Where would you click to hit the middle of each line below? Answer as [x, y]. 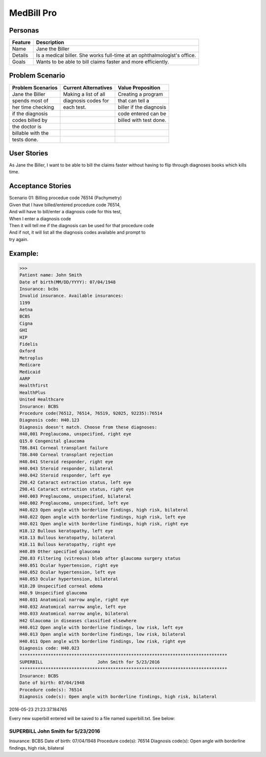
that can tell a [134, 100]
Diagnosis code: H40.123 [50, 420]
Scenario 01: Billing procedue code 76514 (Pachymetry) [66, 198]
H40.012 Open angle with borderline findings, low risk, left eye [101, 628]
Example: [24, 254]
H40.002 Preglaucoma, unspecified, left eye [74, 503]
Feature [21, 42]
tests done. [25, 139]
